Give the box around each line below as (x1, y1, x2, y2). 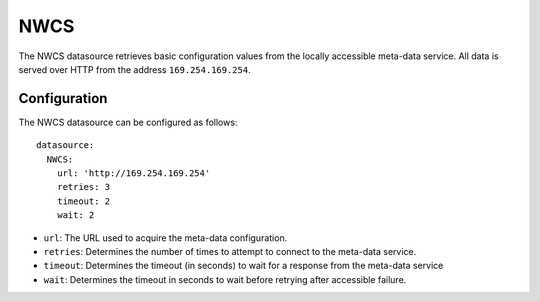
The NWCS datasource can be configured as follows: (18, 116, 238, 128)
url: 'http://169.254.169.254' (56, 168, 211, 179)
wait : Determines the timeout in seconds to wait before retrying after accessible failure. (43, 273, 407, 285)
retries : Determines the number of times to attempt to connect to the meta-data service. (43, 245, 417, 257)
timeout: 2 (56, 195, 111, 207)
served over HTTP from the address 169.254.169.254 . (18, 63, 251, 75)
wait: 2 (56, 210, 95, 221)
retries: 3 (56, 181, 111, 193)
